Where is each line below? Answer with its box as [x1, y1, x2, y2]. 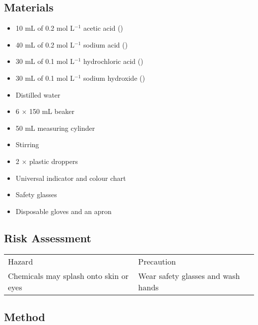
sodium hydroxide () [83, 72, 145, 83]
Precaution [138, 255, 176, 267]
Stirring [15, 139, 39, 150]
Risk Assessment [4, 230, 91, 245]
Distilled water [15, 89, 61, 100]
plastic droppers [29, 156, 78, 166]
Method [4, 309, 45, 324]
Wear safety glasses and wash [138, 270, 240, 281]
